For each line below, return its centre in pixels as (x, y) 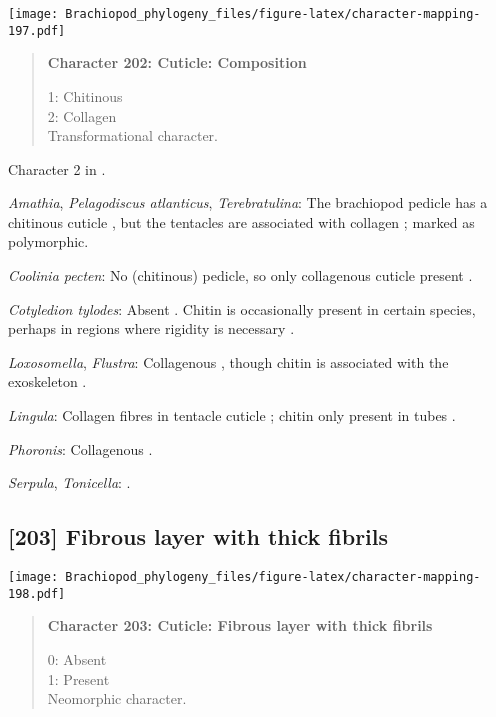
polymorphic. (48, 241)
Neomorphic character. (117, 698)
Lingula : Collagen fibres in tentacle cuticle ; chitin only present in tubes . (232, 415)
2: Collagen (82, 115)
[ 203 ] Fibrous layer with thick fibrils (198, 536)
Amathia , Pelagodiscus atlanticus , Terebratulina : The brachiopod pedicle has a (248, 202)
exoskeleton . (47, 381)
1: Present (78, 678)
